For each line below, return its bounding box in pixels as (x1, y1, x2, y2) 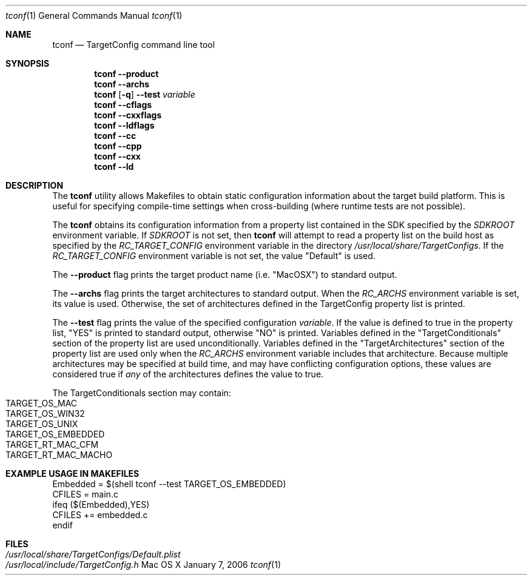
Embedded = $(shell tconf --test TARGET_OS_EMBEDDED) (52, 479, 286, 489)
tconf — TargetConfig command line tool (52, 39, 215, 50)
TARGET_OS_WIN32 (5, 408, 85, 419)
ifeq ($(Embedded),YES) (52, 499, 150, 510)
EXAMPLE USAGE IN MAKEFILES (5, 468, 140, 479)
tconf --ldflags (94, 120, 155, 130)
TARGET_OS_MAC (5, 398, 78, 408)
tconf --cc (94, 130, 136, 141)
